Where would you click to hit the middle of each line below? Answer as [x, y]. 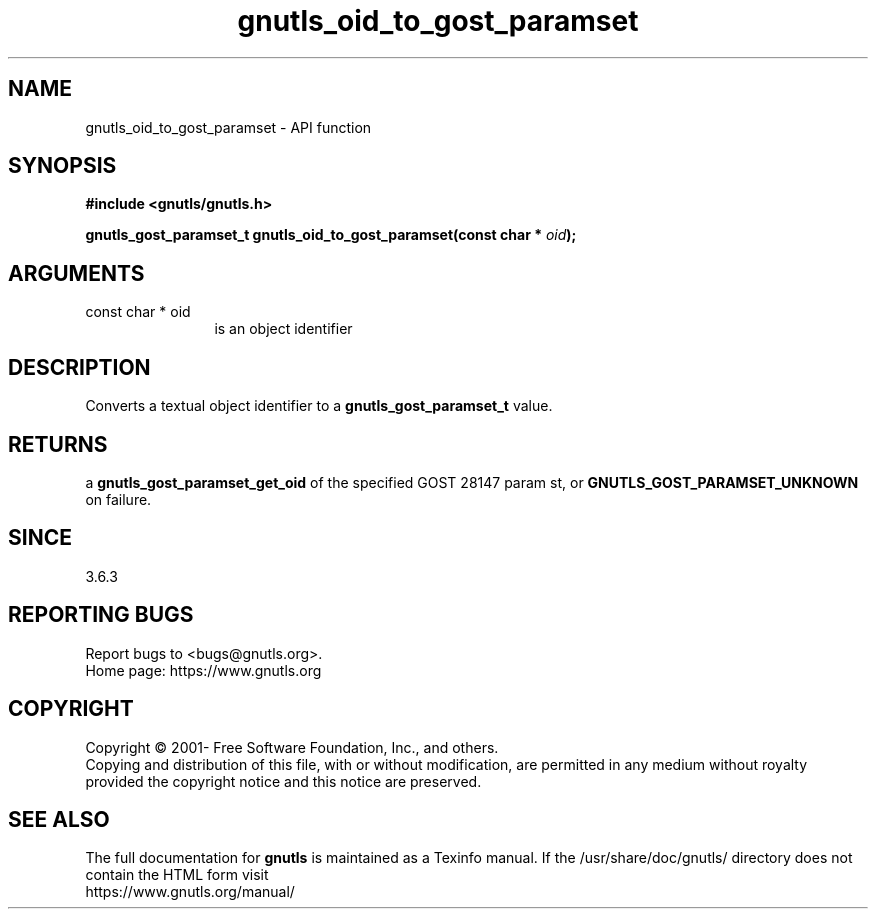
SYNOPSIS [62, 166]
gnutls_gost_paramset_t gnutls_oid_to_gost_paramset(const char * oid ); [331, 235]
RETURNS [58, 444]
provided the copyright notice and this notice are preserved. [283, 781]
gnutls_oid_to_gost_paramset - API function [228, 127]
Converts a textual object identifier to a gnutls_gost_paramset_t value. [319, 406]
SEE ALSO [59, 819]
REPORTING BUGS [101, 615]
